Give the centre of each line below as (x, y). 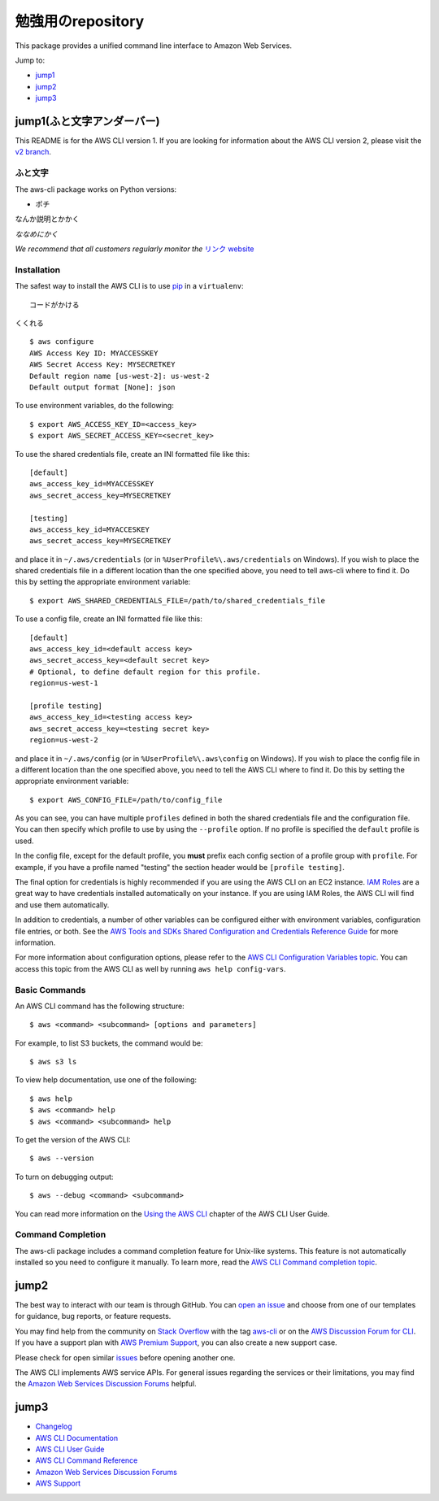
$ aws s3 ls (53, 1062)
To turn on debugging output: (64, 1177)
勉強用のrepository (80, 21)
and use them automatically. (62, 905)
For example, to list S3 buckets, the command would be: (109, 1043)
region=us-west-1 (64, 683)
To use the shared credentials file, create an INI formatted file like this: (133, 454)
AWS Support (58, 1483)
